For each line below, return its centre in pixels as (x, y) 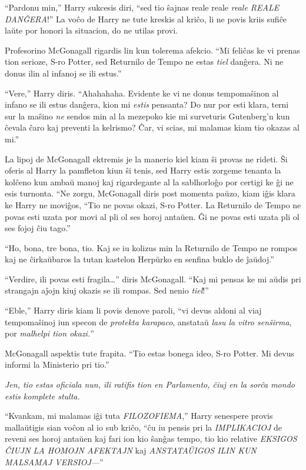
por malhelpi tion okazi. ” (49, 333)
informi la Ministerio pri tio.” (57, 364)
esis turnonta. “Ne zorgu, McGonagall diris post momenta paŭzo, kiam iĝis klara (150, 193)
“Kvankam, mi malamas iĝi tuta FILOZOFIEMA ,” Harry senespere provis (139, 416)
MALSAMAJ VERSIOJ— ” (54, 461)
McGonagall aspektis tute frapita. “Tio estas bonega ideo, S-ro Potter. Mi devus (149, 353)
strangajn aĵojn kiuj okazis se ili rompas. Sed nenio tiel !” (107, 290)
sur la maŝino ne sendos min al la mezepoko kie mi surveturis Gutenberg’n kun (147, 116)
